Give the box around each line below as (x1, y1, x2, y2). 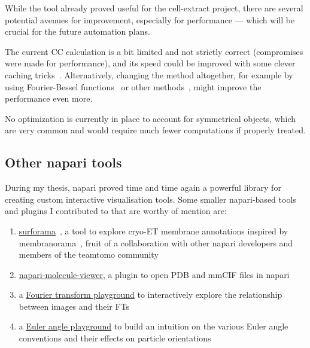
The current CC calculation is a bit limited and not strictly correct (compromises (5, 45, 303, 57)
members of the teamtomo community (19, 248, 159, 261)
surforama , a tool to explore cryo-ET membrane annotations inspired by (19, 224, 288, 237)
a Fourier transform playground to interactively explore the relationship (19, 288, 282, 301)
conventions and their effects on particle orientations (19, 332, 211, 344)
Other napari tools (5, 153, 122, 172)
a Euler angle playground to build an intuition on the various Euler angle (19, 320, 288, 332)
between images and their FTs (19, 300, 130, 312)
